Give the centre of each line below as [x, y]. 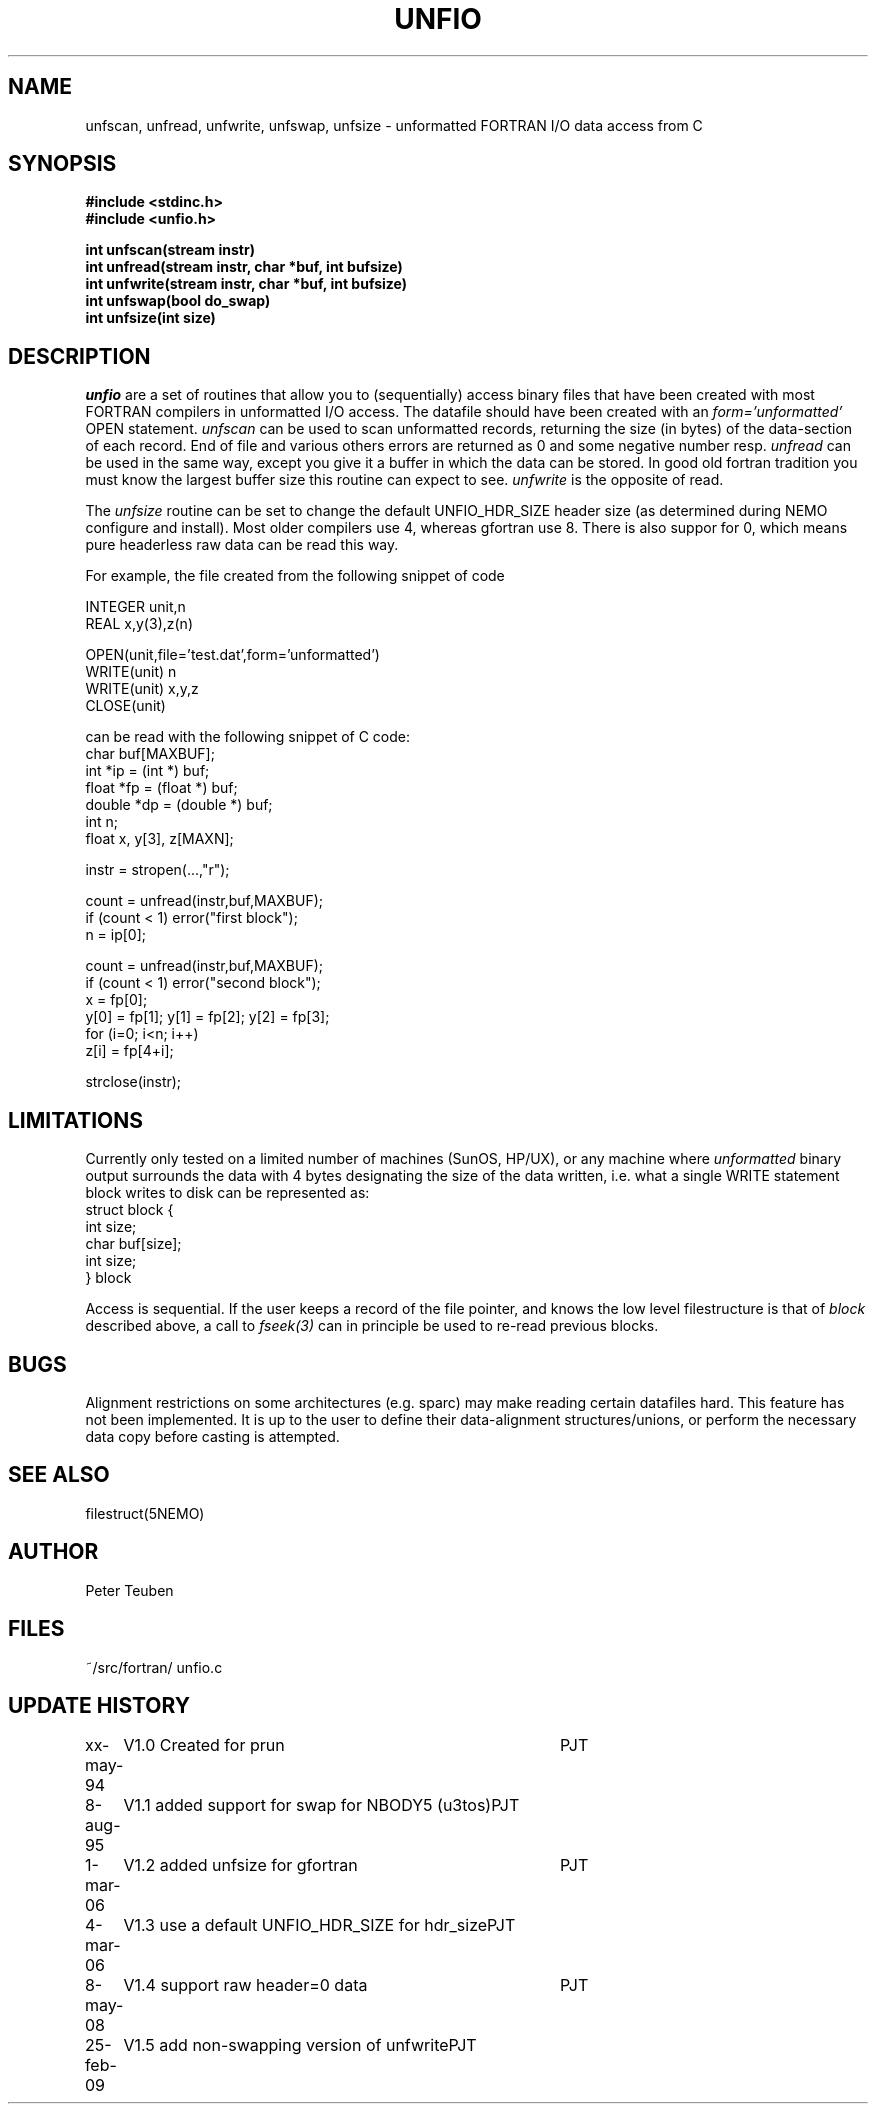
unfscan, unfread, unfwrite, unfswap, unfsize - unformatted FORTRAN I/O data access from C [394, 125]
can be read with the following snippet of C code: [248, 737]
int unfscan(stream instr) [170, 250]
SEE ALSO [59, 1475]
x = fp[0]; [116, 1000]
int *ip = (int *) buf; [147, 771]
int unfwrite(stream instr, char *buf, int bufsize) [246, 284]
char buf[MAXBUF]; [150, 754]
